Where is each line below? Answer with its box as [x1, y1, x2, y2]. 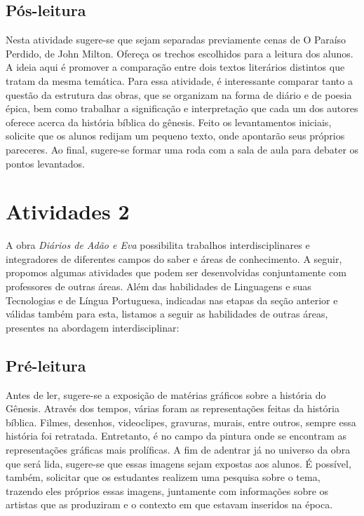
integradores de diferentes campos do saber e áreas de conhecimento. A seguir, [6, 251, 342, 266]
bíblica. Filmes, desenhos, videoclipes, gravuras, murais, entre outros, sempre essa [6, 414, 356, 429]
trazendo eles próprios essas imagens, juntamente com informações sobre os [6, 483, 329, 498]
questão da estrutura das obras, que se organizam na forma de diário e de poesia [6, 87, 352, 102]
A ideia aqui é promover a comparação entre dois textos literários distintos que [6, 60, 345, 74]
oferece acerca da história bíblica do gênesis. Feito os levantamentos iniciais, [6, 114, 332, 129]
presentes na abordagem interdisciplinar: [6, 320, 180, 334]
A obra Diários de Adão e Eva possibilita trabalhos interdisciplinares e [6, 238, 310, 252]
